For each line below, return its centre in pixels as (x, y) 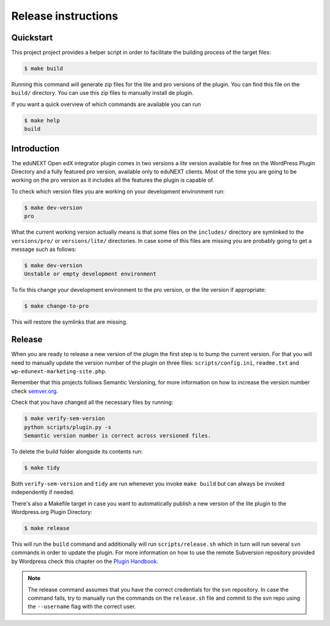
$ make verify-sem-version (64, 419)
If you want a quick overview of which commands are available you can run (106, 104)
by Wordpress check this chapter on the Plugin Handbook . (85, 561)
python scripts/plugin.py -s (68, 427)
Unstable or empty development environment (90, 274)
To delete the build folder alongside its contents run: (77, 451)
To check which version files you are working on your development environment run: (118, 191)
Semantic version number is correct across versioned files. (118, 435)
